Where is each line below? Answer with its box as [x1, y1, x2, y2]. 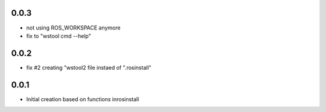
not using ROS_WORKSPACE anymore [26, 24, 121, 31]
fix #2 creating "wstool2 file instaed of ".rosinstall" [26, 64, 152, 71]
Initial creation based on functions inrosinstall [26, 95, 139, 102]
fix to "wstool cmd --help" [26, 32, 92, 39]
